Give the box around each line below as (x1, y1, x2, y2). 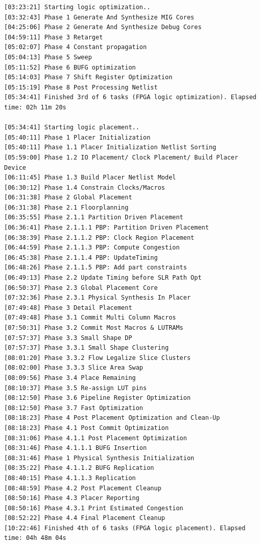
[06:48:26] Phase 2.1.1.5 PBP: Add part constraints (4, 264, 187, 271)
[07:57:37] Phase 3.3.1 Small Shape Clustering (4, 344, 169, 352)
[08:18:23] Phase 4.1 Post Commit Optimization (4, 424, 169, 432)
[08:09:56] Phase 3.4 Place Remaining (4, 374, 136, 381)
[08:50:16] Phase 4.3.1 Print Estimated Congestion (4, 504, 183, 512)
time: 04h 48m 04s (4, 534, 66, 542)
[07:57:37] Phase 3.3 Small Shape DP (4, 334, 132, 342)
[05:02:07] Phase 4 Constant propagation (4, 43, 147, 51)
